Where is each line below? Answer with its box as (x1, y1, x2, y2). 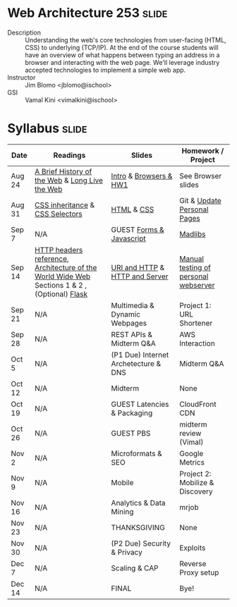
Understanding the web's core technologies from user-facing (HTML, (25, 35, 227, 44)
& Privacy (111, 547, 142, 557)
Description (7, 28, 41, 37)
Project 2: (179, 469, 212, 479)
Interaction (179, 338, 215, 348)
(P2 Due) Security (111, 538, 171, 548)
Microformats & (111, 448, 162, 458)
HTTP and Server (111, 271, 169, 281)
